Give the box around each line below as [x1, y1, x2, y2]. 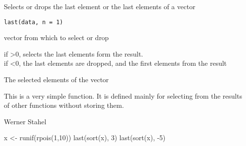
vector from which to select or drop [4, 32, 109, 43]
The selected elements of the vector [4, 74, 109, 85]
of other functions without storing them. [4, 100, 124, 110]
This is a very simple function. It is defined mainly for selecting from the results [4, 90, 242, 101]
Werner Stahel [4, 116, 47, 126]
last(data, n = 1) [4, 18, 63, 26]
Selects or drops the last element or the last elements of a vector [4, 1, 195, 11]
